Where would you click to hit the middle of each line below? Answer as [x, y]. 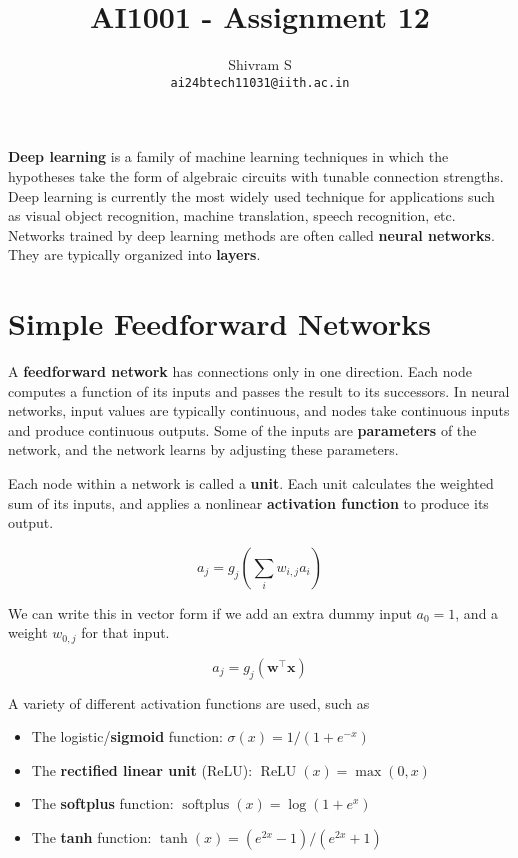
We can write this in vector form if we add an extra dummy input [210, 612]
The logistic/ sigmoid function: [127, 736]
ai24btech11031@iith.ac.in [260, 82]
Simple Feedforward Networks [220, 323]
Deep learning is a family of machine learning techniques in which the [228, 156]
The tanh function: [91, 837]
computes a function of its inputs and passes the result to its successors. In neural [259, 390]
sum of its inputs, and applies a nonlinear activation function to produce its [248, 502]
